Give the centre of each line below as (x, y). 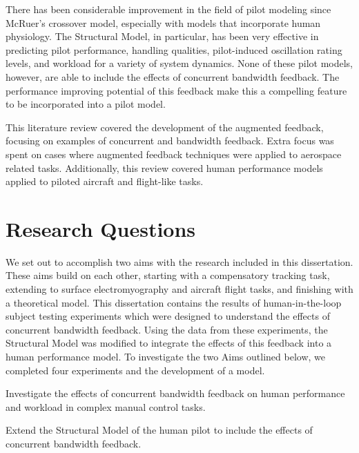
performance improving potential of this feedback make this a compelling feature (176, 90)
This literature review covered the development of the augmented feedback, (165, 127)
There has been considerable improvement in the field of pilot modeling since (168, 9)
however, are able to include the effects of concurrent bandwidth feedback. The (173, 76)
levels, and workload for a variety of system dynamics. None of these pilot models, (179, 63)
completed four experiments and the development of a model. (135, 370)
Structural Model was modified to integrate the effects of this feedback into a (169, 343)
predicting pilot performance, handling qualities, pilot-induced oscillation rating (174, 49)
